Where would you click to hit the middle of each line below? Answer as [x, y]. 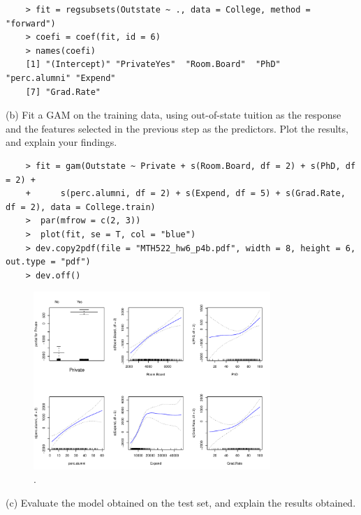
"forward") [31, 23]
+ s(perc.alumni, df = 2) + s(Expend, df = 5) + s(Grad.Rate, [185, 194]
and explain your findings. [61, 142]
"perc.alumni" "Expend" [61, 78]
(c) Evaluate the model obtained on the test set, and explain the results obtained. [181, 502]
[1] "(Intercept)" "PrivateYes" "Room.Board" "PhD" [153, 65]
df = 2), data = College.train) [81, 207]
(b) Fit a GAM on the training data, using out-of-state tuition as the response [174, 115]
